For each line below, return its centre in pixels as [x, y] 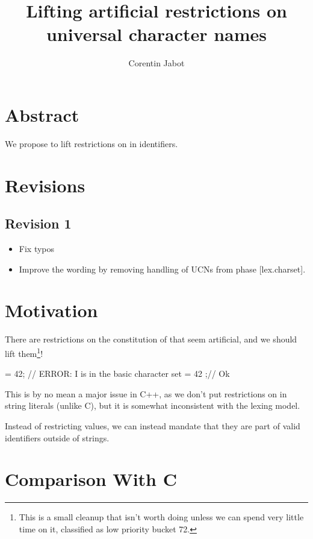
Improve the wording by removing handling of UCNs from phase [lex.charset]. [162, 269]
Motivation [51, 310]
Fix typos [37, 249]
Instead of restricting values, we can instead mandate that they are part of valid [153, 425]
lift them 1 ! [24, 352]
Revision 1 [38, 223]
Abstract [42, 114]
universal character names [156, 34]
